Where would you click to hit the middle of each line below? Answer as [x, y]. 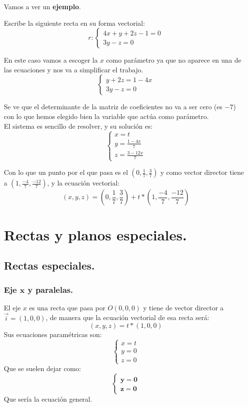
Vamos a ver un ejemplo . [42, 6]
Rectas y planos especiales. [95, 234]
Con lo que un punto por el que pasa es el [66, 172]
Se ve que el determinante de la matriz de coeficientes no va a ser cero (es [113, 107]
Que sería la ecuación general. [48, 399]
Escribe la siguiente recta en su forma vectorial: [75, 23]
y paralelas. [50, 289]
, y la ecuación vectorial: [83, 183]
